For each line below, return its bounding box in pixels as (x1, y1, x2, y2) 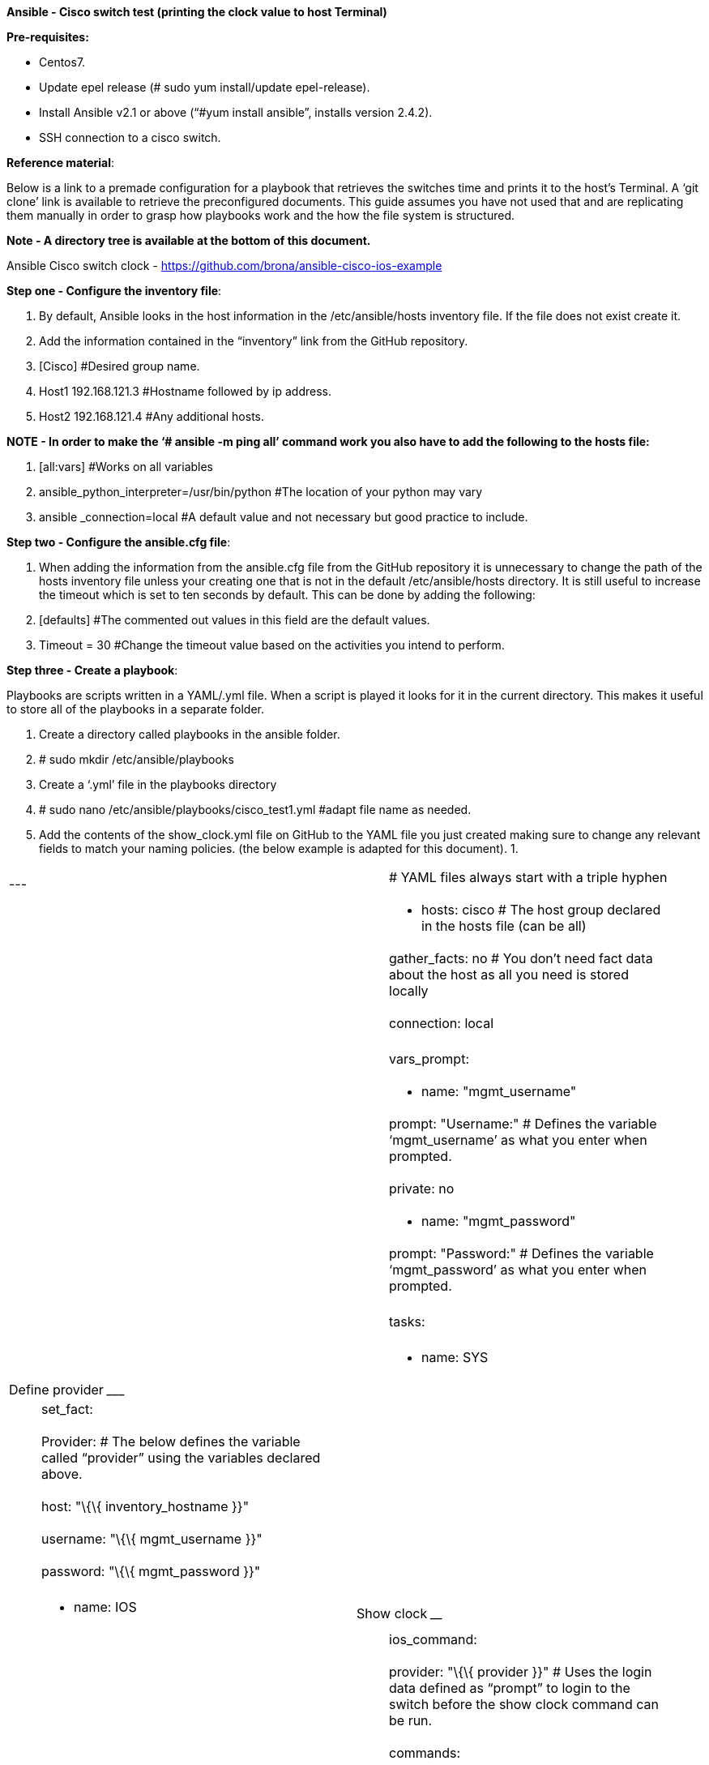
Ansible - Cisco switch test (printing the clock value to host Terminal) (6, 5, 387, 19)
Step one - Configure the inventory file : (6, 284, 222, 298)
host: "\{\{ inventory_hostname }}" (41, 1498, 250, 1514)
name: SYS (421, 1349, 489, 1365)
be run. (389, 1712, 433, 1729)
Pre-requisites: (6, 30, 89, 44)
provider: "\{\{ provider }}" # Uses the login (389, 1664, 652, 1680)
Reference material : (6, 156, 115, 169)
